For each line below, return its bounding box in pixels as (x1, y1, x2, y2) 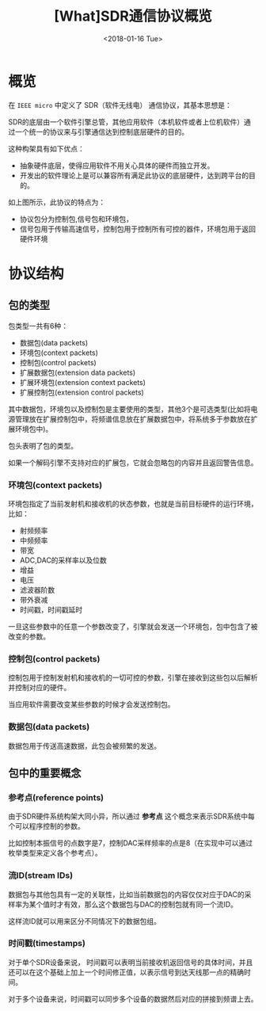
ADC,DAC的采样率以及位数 (19, 555, 107, 565)
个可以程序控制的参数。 (8, 822, 85, 831)
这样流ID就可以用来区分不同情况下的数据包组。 (8, 916, 161, 925)
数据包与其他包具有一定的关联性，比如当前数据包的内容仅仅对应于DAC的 (8, 889, 245, 899)
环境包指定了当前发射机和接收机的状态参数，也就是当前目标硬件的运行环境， (8, 498, 258, 508)
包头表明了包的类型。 (8, 441, 78, 450)
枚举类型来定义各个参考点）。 (8, 849, 102, 858)
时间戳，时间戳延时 (19, 605, 83, 614)
